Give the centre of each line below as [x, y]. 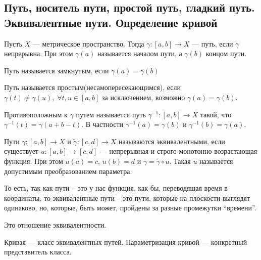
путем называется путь [111, 114]
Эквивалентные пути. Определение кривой [111, 22]
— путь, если [213, 43]
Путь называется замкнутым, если [57, 70]
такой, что [216, 114]
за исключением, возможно [144, 97]
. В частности [102, 124]
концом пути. [226, 53]
